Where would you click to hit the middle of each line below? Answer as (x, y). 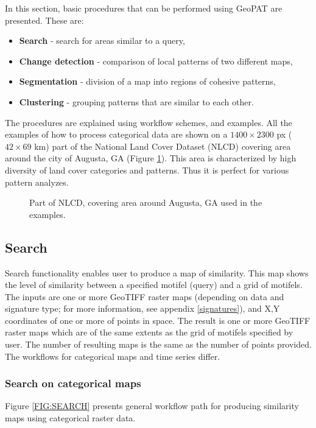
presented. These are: (44, 20)
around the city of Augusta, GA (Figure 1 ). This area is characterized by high (151, 158)
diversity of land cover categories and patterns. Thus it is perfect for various (147, 170)
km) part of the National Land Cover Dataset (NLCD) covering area (163, 146)
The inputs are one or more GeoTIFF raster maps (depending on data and (145, 296)
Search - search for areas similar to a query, (102, 40)
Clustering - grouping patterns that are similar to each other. (136, 101)
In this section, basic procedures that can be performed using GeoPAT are (144, 8)
